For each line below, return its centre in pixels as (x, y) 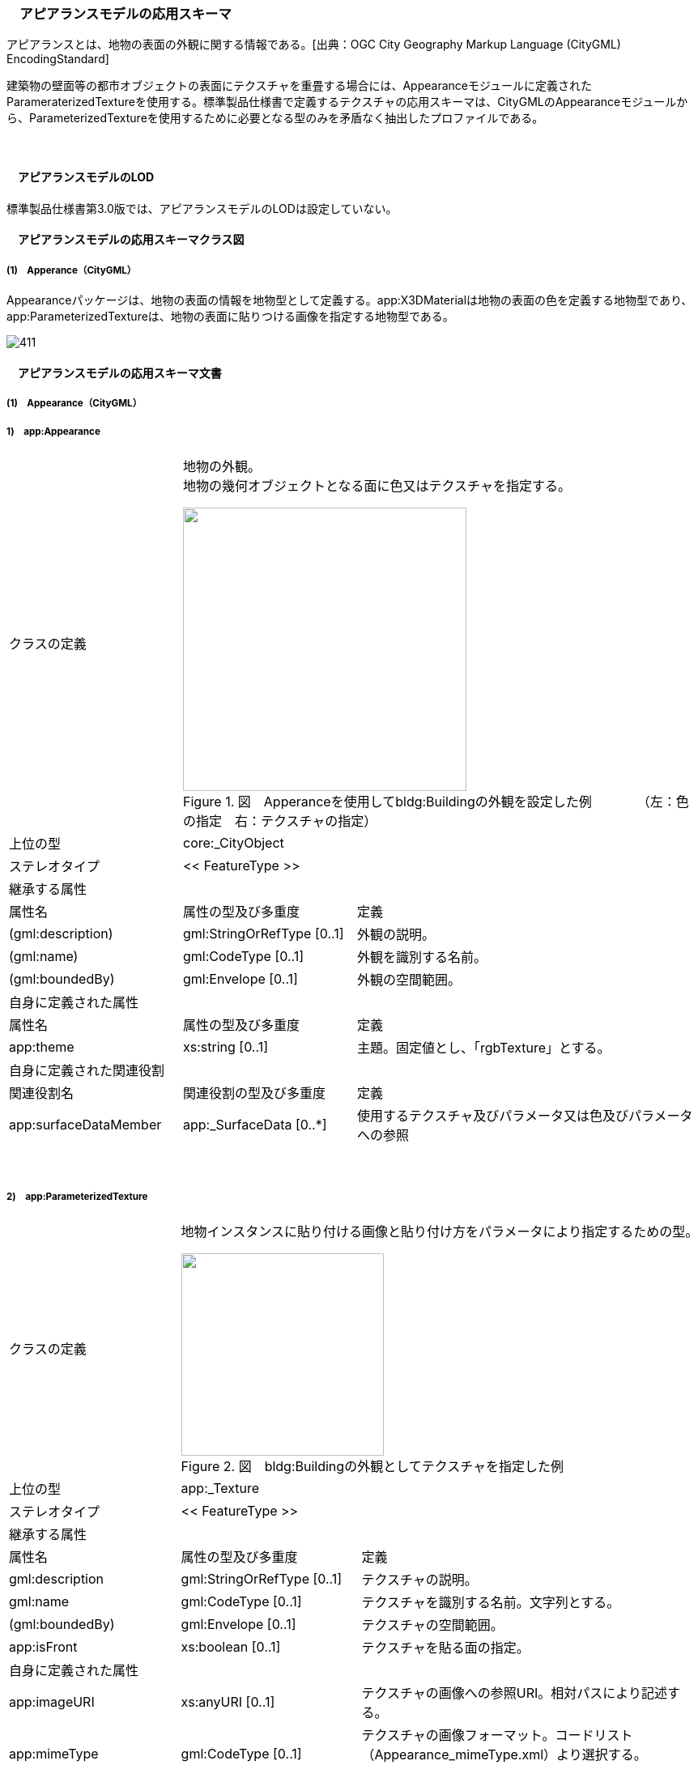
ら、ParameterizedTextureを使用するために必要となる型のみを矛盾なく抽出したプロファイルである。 (275, 118)
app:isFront (43, 1646)
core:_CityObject (234, 842)
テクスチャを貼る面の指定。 (445, 1647)
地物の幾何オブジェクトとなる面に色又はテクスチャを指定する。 (377, 485)
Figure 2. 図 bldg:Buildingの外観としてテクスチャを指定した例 (372, 1466)
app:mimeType (54, 1753)
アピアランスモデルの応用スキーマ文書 (119, 372)
